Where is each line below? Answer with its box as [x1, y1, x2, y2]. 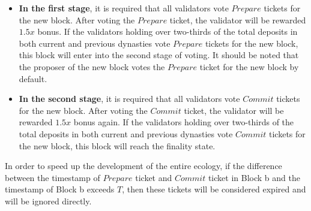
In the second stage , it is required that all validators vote [19, 92, 240, 105]
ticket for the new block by [199, 60, 299, 73]
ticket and [135, 171, 172, 183]
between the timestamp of [5, 171, 100, 183]
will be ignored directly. [5, 194, 92, 207]
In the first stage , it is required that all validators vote [19, 2, 229, 14]
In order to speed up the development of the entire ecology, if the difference [5, 159, 282, 172]
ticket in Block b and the [208, 171, 300, 183]
